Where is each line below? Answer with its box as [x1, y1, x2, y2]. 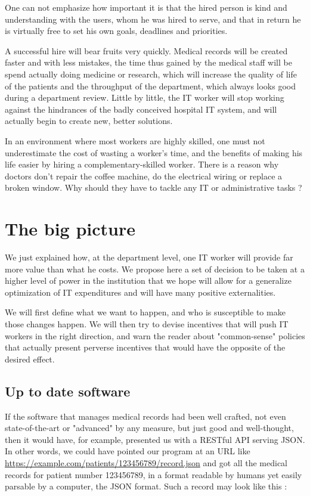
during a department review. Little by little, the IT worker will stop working [5, 91, 284, 104]
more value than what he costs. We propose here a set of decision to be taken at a [5, 262, 305, 275]
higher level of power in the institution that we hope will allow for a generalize [5, 274, 292, 287]
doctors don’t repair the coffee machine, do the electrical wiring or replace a [5, 169, 283, 182]
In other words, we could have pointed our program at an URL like [5, 445, 250, 457]
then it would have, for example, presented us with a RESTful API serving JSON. [5, 433, 305, 445]
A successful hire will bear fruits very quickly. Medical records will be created [5, 44, 288, 57]
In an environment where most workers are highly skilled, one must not [5, 134, 265, 147]
